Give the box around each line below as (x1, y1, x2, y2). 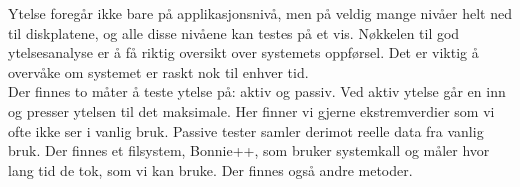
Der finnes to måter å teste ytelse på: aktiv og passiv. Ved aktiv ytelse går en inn (8, 81, 506, 102)
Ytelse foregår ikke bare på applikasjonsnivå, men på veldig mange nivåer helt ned (8, 3, 512, 23)
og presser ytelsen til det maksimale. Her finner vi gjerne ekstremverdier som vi (8, 100, 495, 121)
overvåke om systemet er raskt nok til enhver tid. (8, 61, 309, 82)
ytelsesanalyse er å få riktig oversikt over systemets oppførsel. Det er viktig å (8, 42, 479, 63)
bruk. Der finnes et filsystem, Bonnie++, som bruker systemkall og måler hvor (8, 140, 490, 161)
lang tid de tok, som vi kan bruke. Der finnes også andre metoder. (8, 159, 413, 180)
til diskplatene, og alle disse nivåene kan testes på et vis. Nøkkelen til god (8, 22, 460, 43)
